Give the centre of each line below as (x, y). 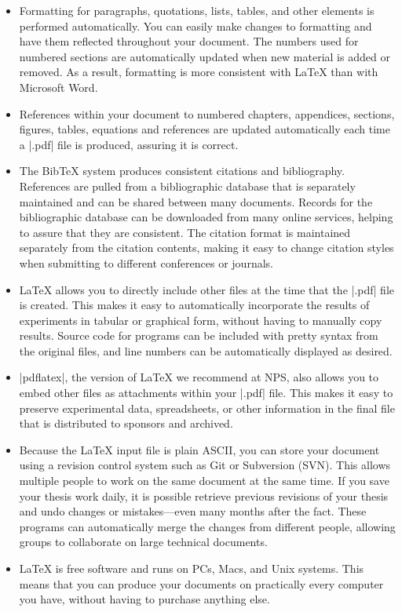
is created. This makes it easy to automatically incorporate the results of (194, 305)
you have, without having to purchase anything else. (144, 599)
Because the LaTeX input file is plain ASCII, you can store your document (199, 449)
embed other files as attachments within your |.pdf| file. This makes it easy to (206, 393)
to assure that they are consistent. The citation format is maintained (185, 232)
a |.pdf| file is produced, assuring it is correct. (129, 144)
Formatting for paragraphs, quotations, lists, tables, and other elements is (197, 10)
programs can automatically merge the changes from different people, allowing (207, 526)
